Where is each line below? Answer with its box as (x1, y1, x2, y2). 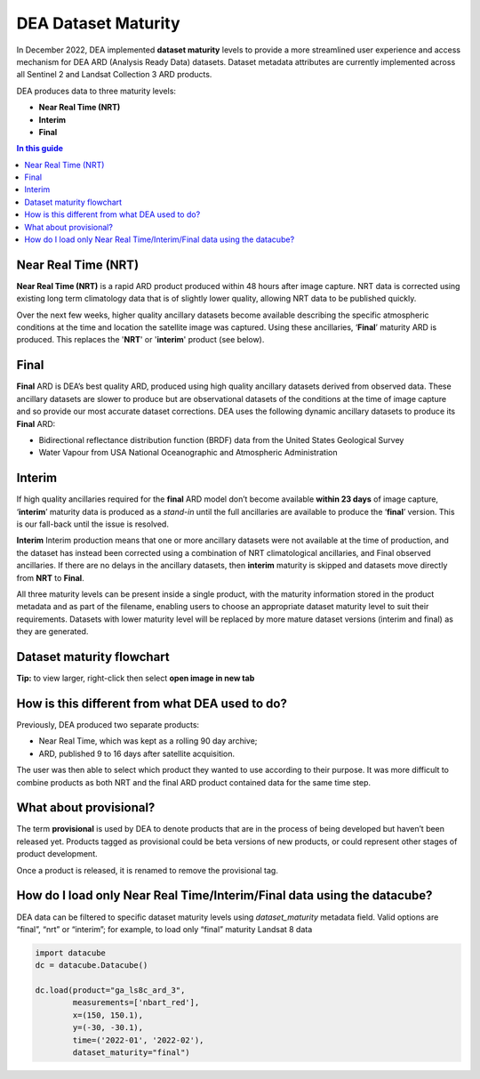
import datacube (35, 947, 107, 958)
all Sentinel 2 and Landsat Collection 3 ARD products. (16, 69, 212, 80)
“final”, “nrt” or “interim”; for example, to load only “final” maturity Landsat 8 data (16, 923, 313, 934)
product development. (16, 849, 98, 859)
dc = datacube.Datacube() (35, 961, 148, 970)
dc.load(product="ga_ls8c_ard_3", (35, 986, 186, 995)
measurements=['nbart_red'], (72, 997, 200, 1008)
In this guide (16, 143, 64, 154)
